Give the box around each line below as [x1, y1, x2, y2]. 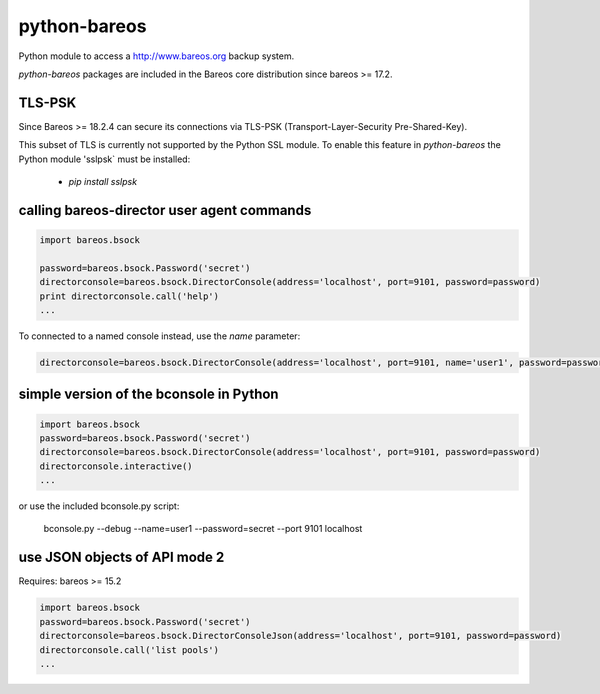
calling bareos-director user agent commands [18, 201, 312, 219]
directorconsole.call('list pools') [39, 644, 220, 655]
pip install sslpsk [68, 176, 138, 188]
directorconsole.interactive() [39, 460, 194, 472]
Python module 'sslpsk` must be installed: [18, 153, 191, 165]
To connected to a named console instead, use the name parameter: [18, 330, 301, 342]
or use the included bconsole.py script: [18, 500, 180, 512]
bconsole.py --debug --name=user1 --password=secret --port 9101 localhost [43, 523, 363, 535]
